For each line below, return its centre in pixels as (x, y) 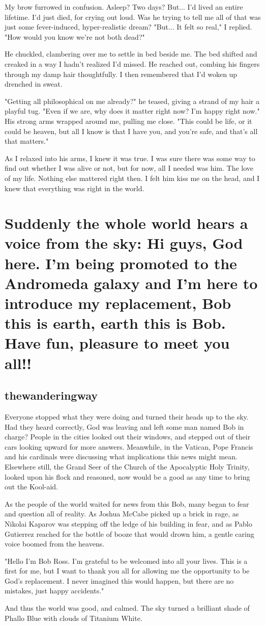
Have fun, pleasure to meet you (117, 343)
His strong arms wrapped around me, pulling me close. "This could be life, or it (128, 121)
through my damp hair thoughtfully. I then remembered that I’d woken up (121, 74)
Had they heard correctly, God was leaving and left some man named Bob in (124, 426)
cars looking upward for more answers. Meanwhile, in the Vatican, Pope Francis (129, 446)
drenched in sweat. (34, 84)
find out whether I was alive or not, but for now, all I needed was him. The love (129, 168)
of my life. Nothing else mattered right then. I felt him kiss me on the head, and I (132, 178)
